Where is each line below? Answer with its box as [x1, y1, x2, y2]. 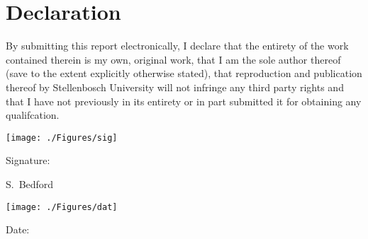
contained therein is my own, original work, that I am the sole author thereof [6, 52, 341, 66]
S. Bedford [6, 176, 54, 191]
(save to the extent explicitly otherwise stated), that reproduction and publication [6, 66, 362, 81]
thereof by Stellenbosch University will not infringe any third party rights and [6, 79, 344, 94]
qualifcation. [6, 107, 60, 122]
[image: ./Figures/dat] [6, 202, 118, 212]
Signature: [6, 153, 50, 168]
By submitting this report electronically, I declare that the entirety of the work [6, 38, 349, 53]
